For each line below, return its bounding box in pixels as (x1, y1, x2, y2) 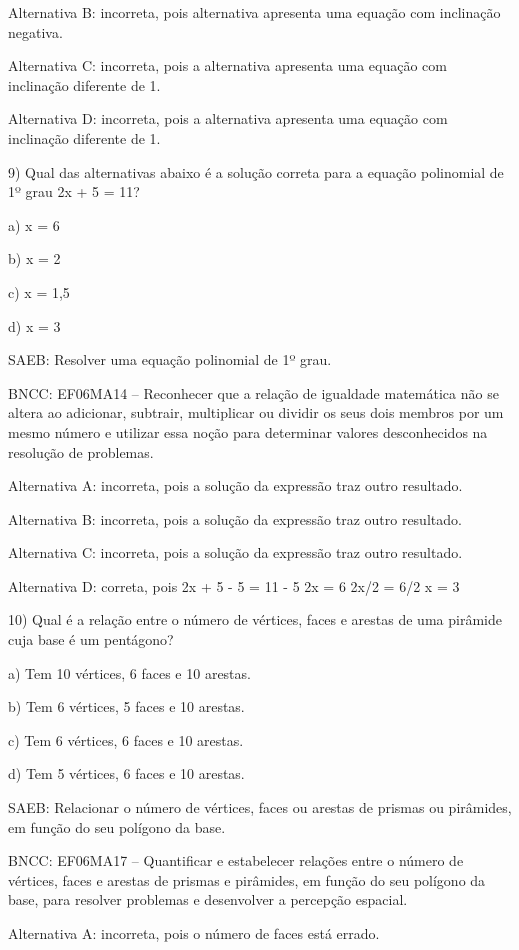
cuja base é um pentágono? (8, 629, 174, 650)
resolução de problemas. (8, 441, 154, 462)
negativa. (8, 21, 63, 42)
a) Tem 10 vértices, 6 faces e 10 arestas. (8, 662, 251, 683)
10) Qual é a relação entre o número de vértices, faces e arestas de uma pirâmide (8, 609, 502, 630)
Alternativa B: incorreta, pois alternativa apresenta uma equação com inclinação (8, 2, 501, 22)
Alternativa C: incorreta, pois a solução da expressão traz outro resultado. (8, 542, 463, 563)
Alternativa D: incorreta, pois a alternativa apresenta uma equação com (8, 108, 448, 129)
